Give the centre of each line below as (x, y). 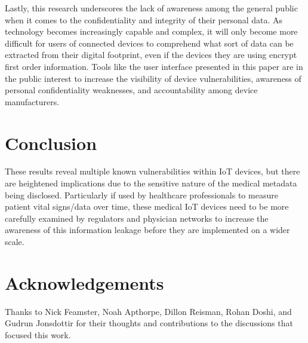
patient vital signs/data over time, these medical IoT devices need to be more (147, 206)
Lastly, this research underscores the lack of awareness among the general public (151, 8)
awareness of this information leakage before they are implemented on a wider (147, 230)
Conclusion (51, 143)
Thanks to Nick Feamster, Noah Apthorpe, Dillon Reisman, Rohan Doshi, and (148, 311)
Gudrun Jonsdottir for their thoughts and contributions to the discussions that (149, 323)
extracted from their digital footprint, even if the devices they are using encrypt (151, 55)
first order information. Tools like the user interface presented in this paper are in (154, 66)
